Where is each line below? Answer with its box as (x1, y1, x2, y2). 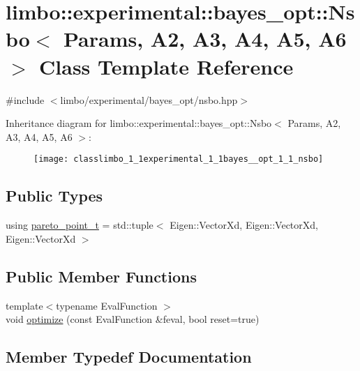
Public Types (6, 185, 103, 206)
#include (6, 92, 45, 107)
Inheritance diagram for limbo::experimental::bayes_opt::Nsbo (6, 116, 272, 130)
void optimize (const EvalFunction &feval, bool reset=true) (6, 312, 260, 326)
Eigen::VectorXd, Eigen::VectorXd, (170, 218, 318, 232)
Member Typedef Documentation (6, 346, 252, 368)
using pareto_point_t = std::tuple (6, 218, 153, 232)
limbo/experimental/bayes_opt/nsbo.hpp (60, 92, 238, 107)
